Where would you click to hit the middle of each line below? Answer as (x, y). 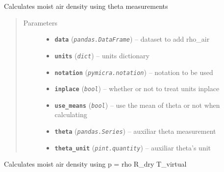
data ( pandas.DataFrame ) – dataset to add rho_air (132, 39)
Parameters (40, 22)
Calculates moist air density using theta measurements (86, 6)
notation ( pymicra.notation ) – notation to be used (134, 72)
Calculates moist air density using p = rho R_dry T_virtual (95, 164)
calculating (71, 114)
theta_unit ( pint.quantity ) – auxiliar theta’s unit (133, 147)
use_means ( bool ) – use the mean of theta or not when (137, 105)
